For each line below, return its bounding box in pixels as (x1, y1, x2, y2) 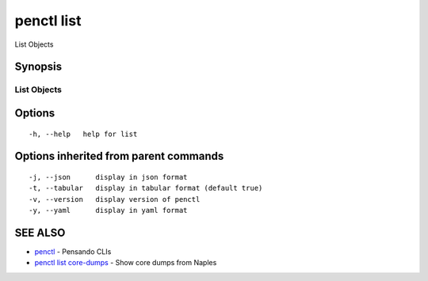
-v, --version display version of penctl (29, 195, 201, 203)
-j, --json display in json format (29, 173, 188, 181)
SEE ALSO (14, 226, 66, 239)
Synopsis (14, 60, 63, 74)
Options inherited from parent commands (14, 150, 224, 163)
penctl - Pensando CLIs (34, 247, 112, 256)
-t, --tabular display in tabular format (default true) (29, 184, 263, 193)
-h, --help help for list (29, 129, 138, 139)
